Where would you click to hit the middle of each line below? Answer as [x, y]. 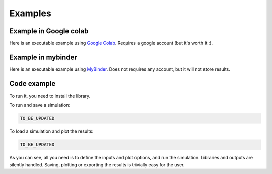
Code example [32, 84]
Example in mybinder [43, 57]
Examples [30, 13]
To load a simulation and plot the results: [51, 131]
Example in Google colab [49, 31]
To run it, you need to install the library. [50, 96]
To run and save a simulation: [40, 105]
